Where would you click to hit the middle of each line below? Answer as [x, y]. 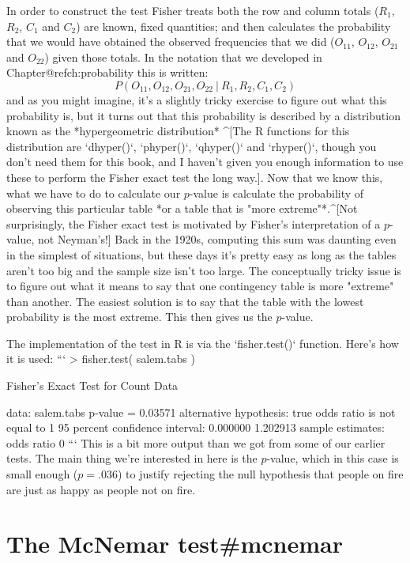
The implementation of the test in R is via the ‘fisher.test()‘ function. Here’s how [203, 343]
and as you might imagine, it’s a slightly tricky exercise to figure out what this [197, 99]
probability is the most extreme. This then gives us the [139, 317]
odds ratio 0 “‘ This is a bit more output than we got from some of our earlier [196, 442]
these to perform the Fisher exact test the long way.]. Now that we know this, [195, 177]
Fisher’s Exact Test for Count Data [92, 385]
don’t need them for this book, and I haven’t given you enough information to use [205, 162]
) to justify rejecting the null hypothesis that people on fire [260, 474]
